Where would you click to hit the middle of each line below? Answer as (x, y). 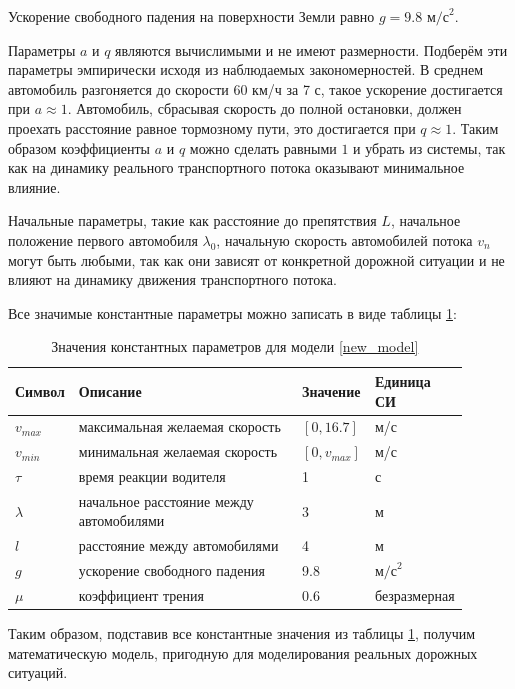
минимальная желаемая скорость (178, 451)
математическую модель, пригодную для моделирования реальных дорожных (243, 652)
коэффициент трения (141, 595)
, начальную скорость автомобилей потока (344, 239)
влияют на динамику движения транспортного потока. (172, 279)
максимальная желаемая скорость (179, 426)
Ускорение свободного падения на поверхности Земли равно (191, 16)
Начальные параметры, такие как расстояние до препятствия (192, 220)
